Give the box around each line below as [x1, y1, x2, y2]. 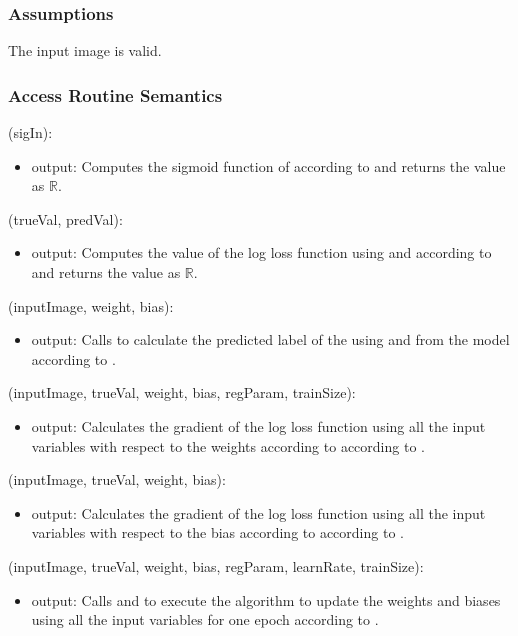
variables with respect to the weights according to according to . [31, 435, 425, 456]
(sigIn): [8, 122, 53, 143]
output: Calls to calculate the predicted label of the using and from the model [31, 329, 510, 350]
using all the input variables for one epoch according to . [31, 609, 379, 630]
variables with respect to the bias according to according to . [31, 522, 404, 543]
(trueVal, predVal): [8, 208, 123, 229]
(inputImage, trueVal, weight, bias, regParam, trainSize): [8, 382, 356, 403]
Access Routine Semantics [8, 82, 223, 107]
